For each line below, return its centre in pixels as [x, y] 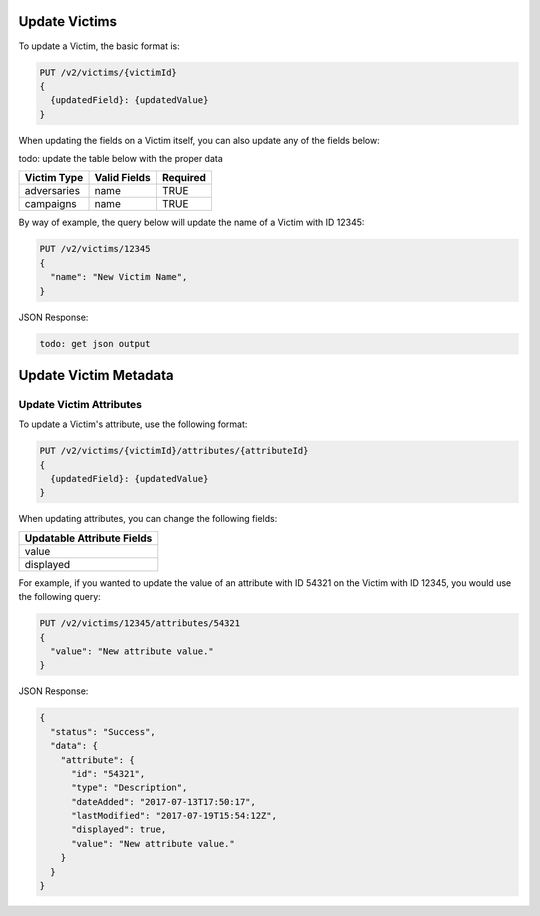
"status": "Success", [103, 731]
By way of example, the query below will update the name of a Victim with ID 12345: [191, 222]
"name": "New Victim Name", [119, 277]
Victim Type [54, 178]
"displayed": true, [119, 829]
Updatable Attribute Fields [88, 538]
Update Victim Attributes [80, 404]
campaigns [50, 204]
